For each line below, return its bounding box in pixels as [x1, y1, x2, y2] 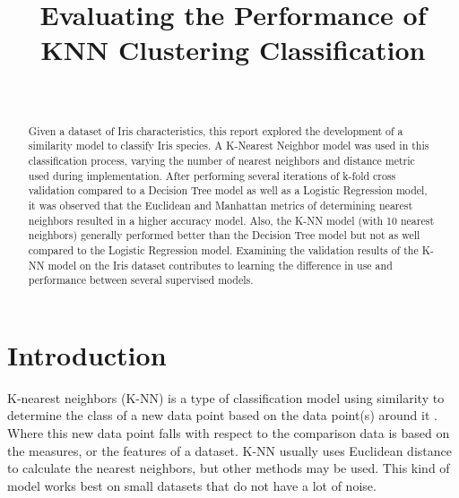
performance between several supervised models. [28, 272, 254, 288]
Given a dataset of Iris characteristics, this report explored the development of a [28, 123, 403, 138]
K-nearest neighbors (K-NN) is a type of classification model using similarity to [7, 388, 445, 407]
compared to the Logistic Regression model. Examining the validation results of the [28, 242, 419, 257]
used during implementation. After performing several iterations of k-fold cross [28, 167, 396, 183]
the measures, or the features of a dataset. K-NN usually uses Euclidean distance [7, 441, 452, 459]
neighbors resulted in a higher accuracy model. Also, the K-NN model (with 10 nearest [28, 212, 435, 228]
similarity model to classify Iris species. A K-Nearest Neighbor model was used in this [28, 138, 429, 153]
